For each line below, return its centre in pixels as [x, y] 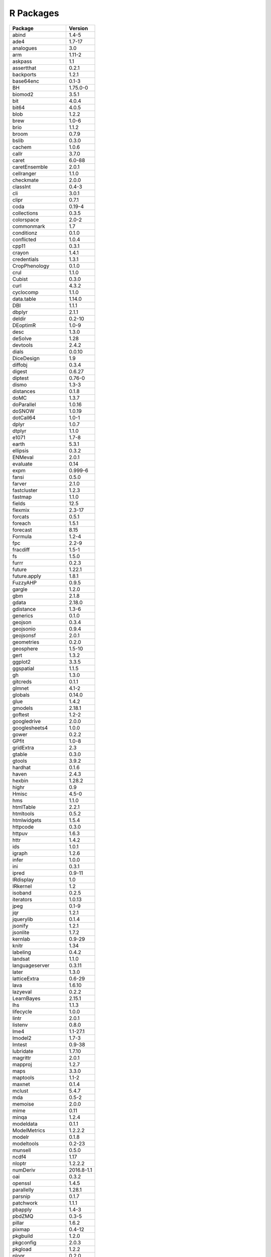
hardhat [22, 767]
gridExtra [23, 748]
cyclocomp [25, 292]
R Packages [34, 13]
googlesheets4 [30, 728]
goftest [21, 714]
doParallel [24, 404]
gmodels [23, 708]
